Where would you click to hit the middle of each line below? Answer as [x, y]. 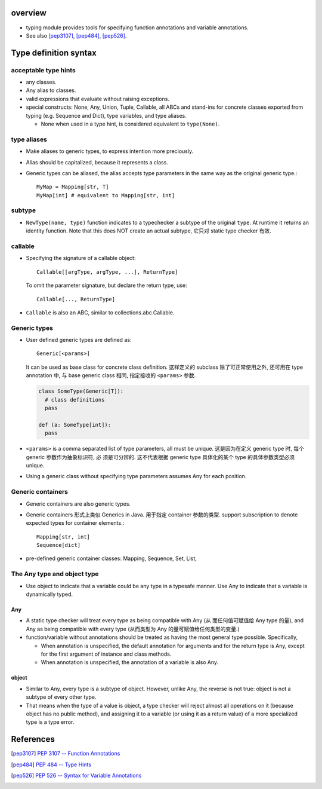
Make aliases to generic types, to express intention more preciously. [110, 151]
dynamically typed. [49, 594]
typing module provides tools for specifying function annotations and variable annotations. [137, 27]
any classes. [41, 82]
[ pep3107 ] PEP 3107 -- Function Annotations [66, 754]
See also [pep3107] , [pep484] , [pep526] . [76, 35]
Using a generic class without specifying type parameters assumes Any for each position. [136, 476]
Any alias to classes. [51, 90]
